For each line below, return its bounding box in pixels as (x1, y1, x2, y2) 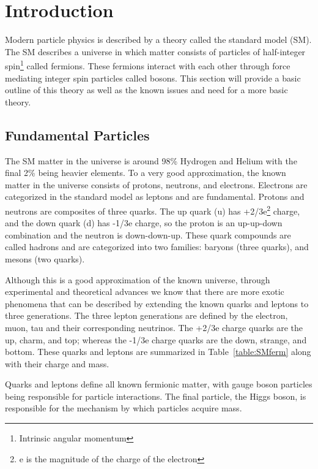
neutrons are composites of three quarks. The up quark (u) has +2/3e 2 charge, (5, 202, 300, 217)
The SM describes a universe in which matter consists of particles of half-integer (5, 45, 306, 58)
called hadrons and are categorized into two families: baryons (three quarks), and (5, 240, 309, 253)
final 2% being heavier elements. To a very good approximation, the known (5, 166, 286, 179)
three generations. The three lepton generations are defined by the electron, (5, 309, 288, 322)
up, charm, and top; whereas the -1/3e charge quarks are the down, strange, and (5, 333, 307, 346)
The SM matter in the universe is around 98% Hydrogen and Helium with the (5, 154, 297, 167)
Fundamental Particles (5, 125, 150, 144)
